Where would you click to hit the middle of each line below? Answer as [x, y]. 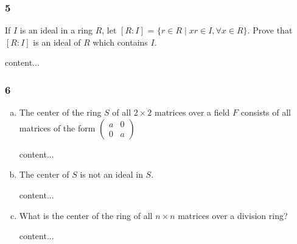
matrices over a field [192, 112]
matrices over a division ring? [233, 215]
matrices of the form [57, 127]
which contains [120, 42]
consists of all [266, 112]
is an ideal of [57, 42]
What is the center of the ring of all [86, 215]
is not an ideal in [111, 174]
